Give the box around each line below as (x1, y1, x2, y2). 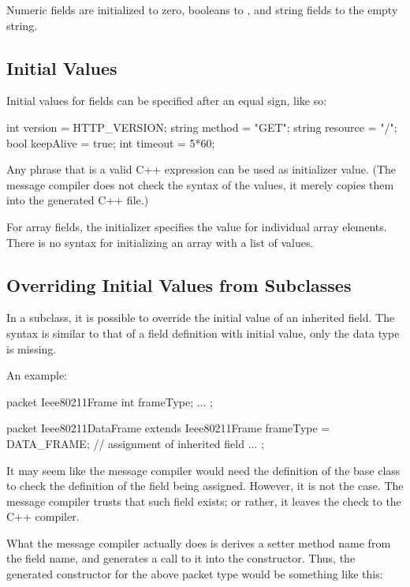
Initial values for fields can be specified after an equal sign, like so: (6, 92, 327, 109)
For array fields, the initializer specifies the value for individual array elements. (6, 218, 387, 234)
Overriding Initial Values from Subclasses (6, 272, 352, 297)
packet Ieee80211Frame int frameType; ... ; (6, 393, 213, 409)
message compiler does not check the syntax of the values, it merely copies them (6, 176, 394, 193)
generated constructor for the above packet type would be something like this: (6, 566, 383, 582)
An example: (6, 367, 67, 383)
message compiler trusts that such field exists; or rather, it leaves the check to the (6, 492, 401, 509)
